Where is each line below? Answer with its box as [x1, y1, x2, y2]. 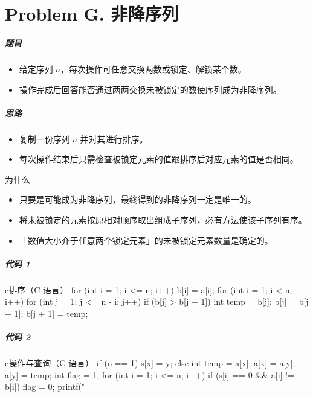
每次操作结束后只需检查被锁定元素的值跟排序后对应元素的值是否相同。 [19, 153, 298, 165]
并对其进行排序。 [80, 132, 148, 145]
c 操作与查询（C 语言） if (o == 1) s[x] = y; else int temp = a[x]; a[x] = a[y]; [5, 357, 295, 369]
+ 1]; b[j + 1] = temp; [5, 307, 88, 319]
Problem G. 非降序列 [5, 1, 179, 26]
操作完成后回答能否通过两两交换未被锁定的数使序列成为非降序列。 [19, 83, 282, 95]
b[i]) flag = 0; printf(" [5, 380, 85, 393]
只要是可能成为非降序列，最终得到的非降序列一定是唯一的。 [19, 193, 256, 206]
